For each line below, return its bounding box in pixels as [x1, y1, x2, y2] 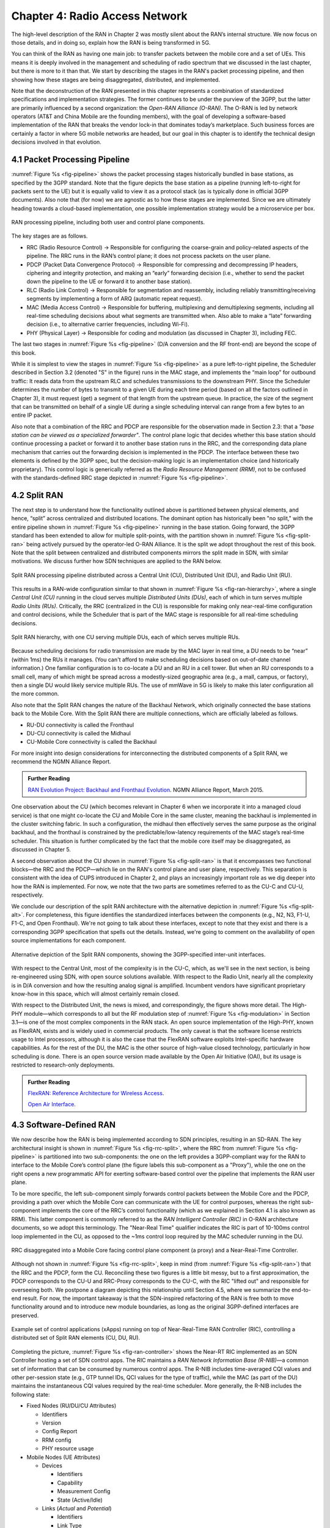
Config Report [42, 1428, 78, 1435]
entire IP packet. [11, 411, 53, 419]
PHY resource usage [42, 1445, 94, 1452]
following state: [11, 1390, 50, 1398]
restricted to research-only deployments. [11, 1061, 115, 1069]
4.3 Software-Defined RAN [11, 1120, 116, 1130]
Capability [57, 1479, 83, 1486]
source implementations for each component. [11, 937, 127, 944]
